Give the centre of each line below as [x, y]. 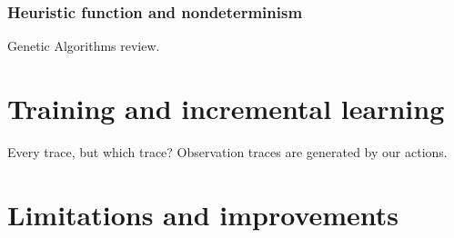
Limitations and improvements [203, 214]
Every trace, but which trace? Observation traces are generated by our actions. [227, 151]
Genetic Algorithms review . [84, 46]
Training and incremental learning [226, 108]
